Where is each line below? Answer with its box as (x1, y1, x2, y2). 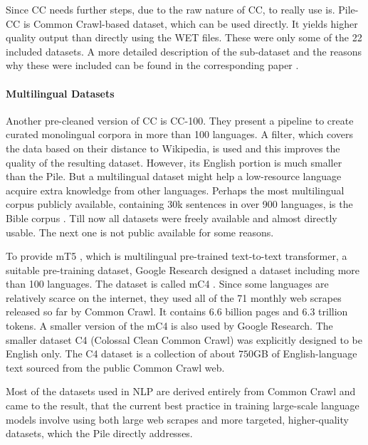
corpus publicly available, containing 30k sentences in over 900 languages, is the (6, 197, 353, 211)
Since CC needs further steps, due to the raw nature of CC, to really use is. (6, 2, 335, 16)
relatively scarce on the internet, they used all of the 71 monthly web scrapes (6, 290, 342, 305)
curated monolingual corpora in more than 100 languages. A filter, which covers (6, 127, 354, 142)
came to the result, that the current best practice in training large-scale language (6, 398, 359, 413)
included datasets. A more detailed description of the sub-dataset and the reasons (6, 43, 362, 58)
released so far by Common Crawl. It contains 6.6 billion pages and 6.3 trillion (6, 304, 348, 319)
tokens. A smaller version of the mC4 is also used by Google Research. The (6, 318, 333, 333)
